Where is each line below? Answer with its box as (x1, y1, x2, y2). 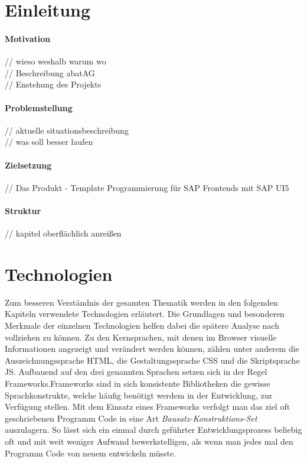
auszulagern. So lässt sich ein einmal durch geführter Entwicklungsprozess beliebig (5, 423, 302, 436)
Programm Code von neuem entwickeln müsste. (5, 446, 177, 459)
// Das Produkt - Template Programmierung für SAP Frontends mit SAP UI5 (5, 181, 289, 193)
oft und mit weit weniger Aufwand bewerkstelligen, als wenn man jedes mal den (5, 435, 293, 447)
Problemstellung (5, 101, 73, 114)
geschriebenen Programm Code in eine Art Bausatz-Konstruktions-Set (5, 412, 257, 424)
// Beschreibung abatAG (5, 66, 95, 79)
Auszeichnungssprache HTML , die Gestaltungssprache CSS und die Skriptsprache (5, 354, 300, 366)
